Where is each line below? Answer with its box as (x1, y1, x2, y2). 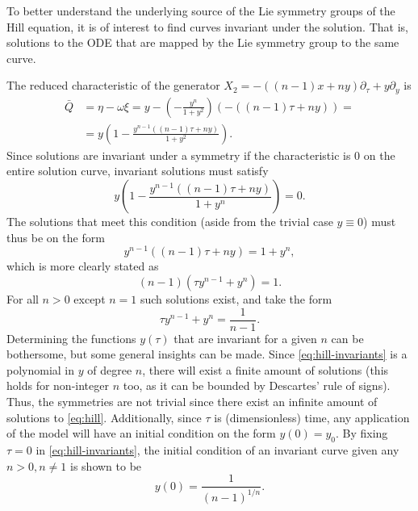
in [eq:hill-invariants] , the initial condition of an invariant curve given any (36, 441, 399, 458)
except (73, 290, 106, 307)
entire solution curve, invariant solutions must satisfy (6, 162, 269, 179)
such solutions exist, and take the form (140, 290, 332, 307)
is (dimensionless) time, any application (214, 408, 410, 425)
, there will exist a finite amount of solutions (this (142, 361, 389, 378)
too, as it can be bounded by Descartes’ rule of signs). (123, 377, 391, 394)
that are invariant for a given (173, 329, 317, 346)
